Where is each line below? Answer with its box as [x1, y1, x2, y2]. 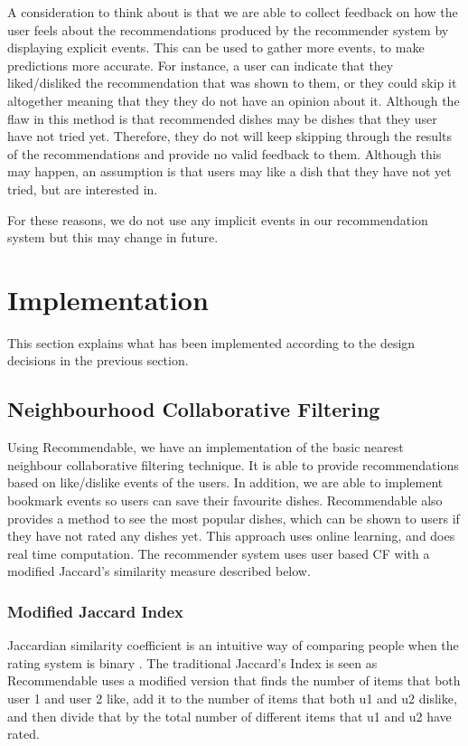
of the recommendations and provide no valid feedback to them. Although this [7, 144, 442, 163]
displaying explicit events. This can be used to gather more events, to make [7, 38, 425, 57]
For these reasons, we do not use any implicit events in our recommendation [7, 210, 428, 229]
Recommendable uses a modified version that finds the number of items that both [7, 671, 461, 690]
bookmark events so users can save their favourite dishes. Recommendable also [7, 491, 443, 510]
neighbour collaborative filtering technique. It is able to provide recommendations [7, 455, 459, 474]
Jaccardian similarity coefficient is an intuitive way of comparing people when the [7, 636, 459, 655]
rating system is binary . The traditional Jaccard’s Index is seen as [7, 653, 378, 672]
